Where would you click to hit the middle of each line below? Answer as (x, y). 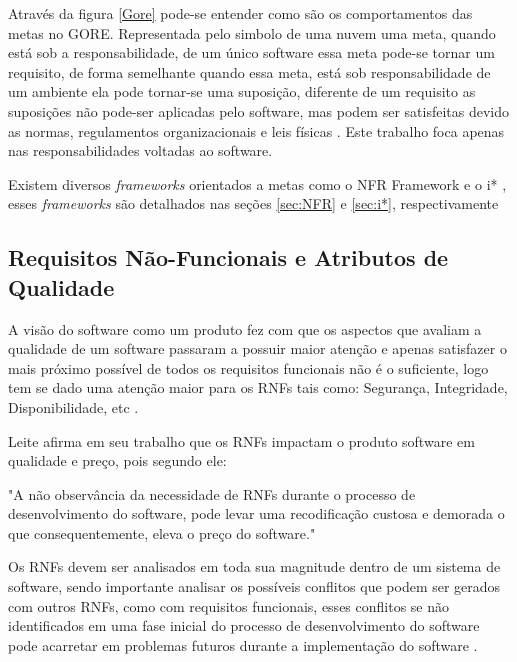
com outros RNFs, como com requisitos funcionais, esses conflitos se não (228, 605)
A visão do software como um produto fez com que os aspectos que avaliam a (245, 328)
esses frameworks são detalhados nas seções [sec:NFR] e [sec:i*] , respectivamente (253, 203)
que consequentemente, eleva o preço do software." (162, 532)
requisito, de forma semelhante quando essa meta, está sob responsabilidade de (249, 71)
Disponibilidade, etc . (73, 406)
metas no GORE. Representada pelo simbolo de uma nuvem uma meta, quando (252, 32)
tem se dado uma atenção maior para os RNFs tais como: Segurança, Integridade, (258, 387)
